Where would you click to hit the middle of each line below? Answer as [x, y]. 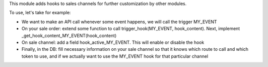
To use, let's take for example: [40, 13]
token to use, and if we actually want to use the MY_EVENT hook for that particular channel [115, 56]
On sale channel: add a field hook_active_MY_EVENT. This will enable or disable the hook [113, 42]
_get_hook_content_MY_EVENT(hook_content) [69, 35]
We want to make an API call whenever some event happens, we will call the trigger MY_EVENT [119, 22]
